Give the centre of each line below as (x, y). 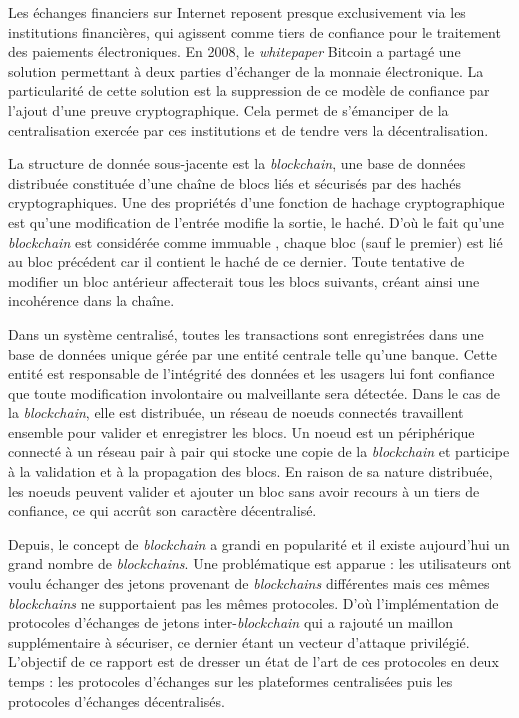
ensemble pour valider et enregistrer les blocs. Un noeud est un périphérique (241, 431)
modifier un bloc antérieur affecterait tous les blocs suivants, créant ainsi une (244, 280)
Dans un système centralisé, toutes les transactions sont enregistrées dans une (246, 333)
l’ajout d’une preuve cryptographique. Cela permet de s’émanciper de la (228, 109)
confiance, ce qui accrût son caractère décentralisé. (162, 510)
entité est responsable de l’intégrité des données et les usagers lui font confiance (251, 373)
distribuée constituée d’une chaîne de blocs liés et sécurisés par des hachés (235, 182)
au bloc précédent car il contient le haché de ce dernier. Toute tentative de (236, 261)
